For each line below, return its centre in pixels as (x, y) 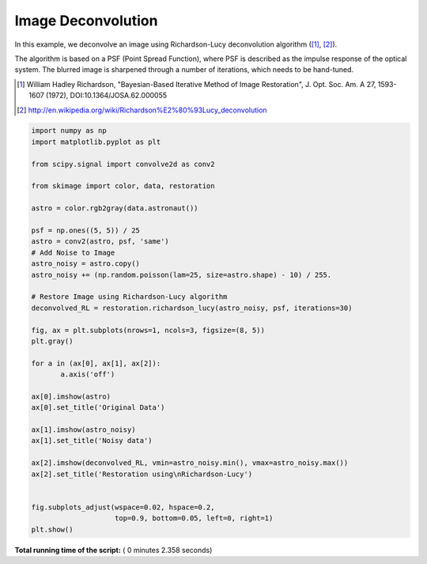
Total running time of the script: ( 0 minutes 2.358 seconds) (113, 550)
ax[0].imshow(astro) (71, 396)
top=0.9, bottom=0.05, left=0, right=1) (194, 519)
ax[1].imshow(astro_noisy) (83, 430)
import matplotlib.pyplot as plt (96, 142)
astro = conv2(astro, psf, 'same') (100, 242)
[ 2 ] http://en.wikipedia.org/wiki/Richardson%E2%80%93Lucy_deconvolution (142, 110)
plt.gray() (52, 341)
